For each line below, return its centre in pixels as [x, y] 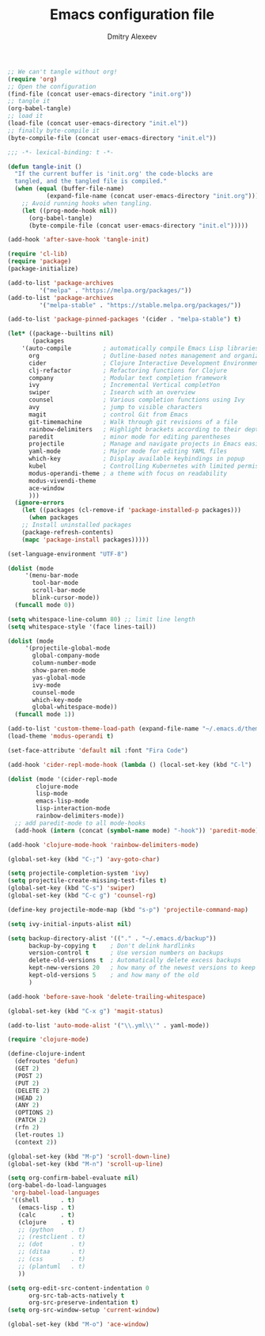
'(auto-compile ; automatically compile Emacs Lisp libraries [140, 349]
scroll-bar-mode [59, 590]
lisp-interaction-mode [73, 809]
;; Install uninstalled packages [77, 525]
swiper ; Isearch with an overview [112, 393]
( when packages [53, 518]
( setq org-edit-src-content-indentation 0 [78, 1288]
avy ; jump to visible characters [115, 408]
